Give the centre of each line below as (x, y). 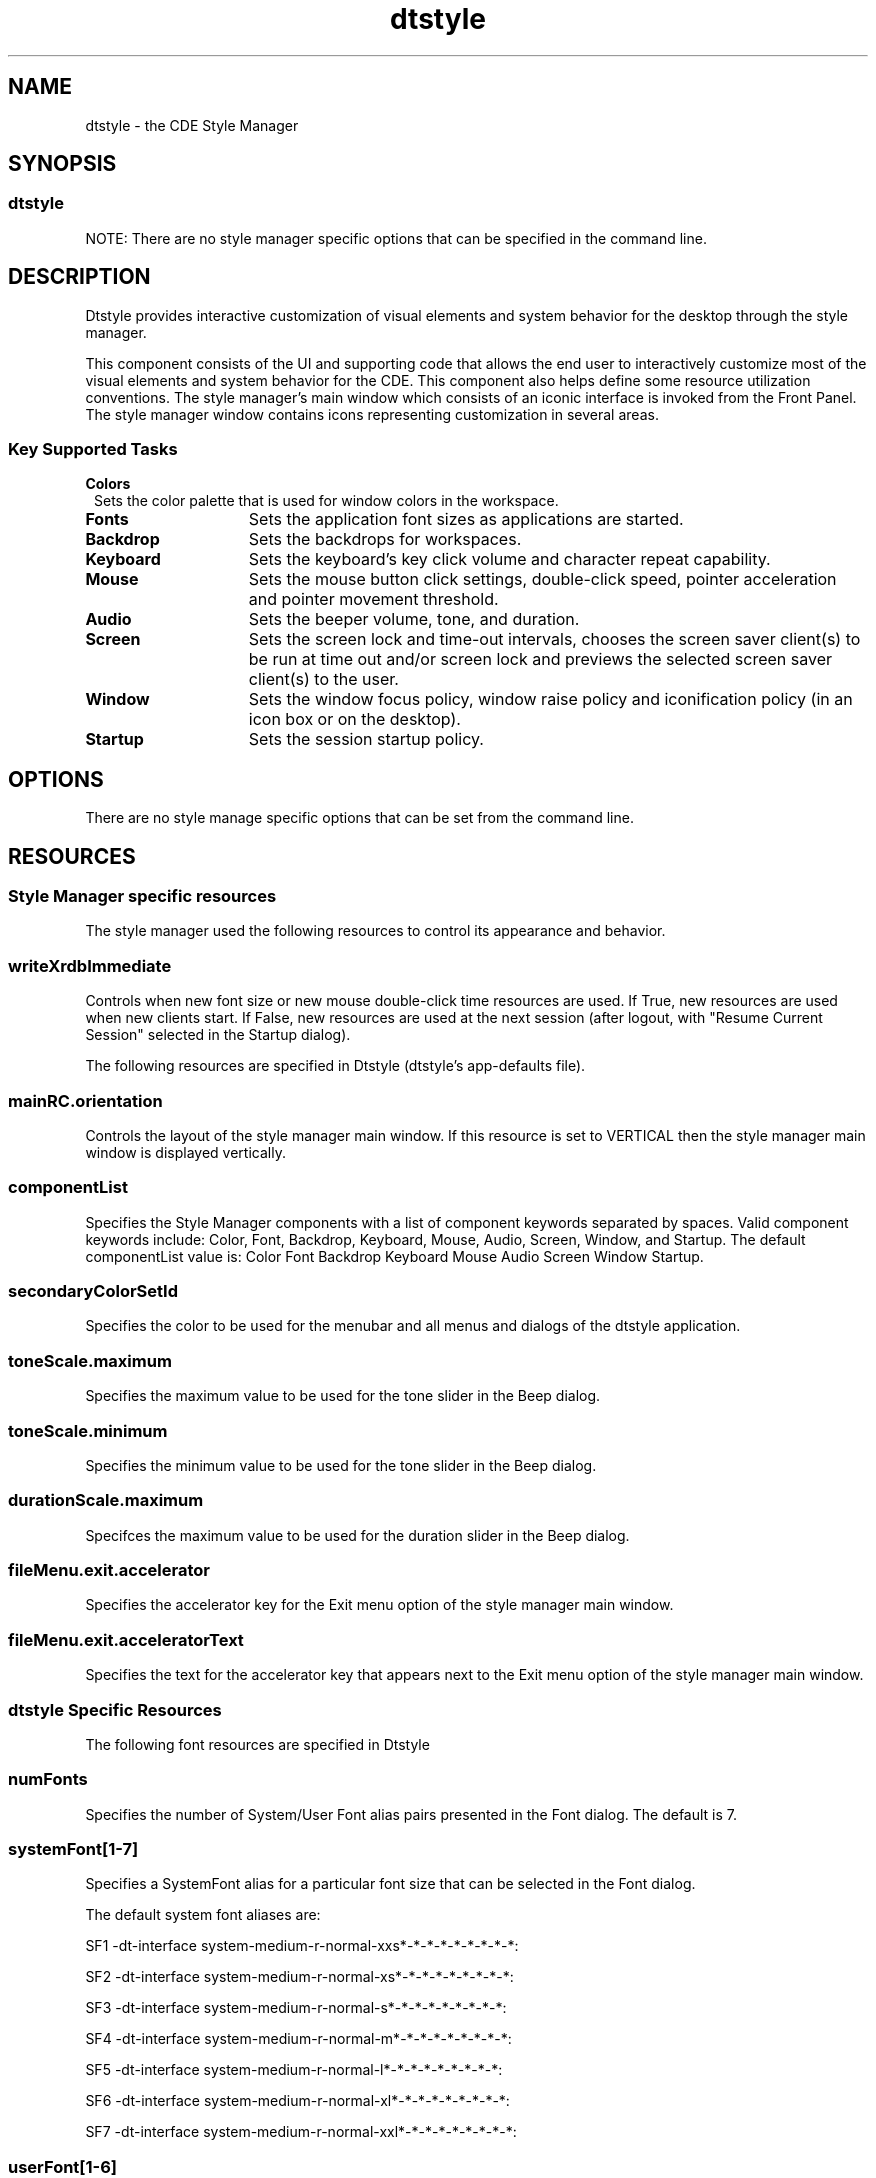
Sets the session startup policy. (366, 739)
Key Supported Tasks (93, 449)
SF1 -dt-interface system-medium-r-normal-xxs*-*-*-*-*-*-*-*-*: (302, 1946)
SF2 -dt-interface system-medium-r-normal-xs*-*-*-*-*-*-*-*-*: (299, 1977)
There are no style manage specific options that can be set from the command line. (359, 818)
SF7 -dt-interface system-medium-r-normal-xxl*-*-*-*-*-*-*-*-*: (301, 2132)
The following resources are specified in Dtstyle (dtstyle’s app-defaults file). (335, 1066)
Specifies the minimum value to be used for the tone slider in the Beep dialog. (341, 1465)
